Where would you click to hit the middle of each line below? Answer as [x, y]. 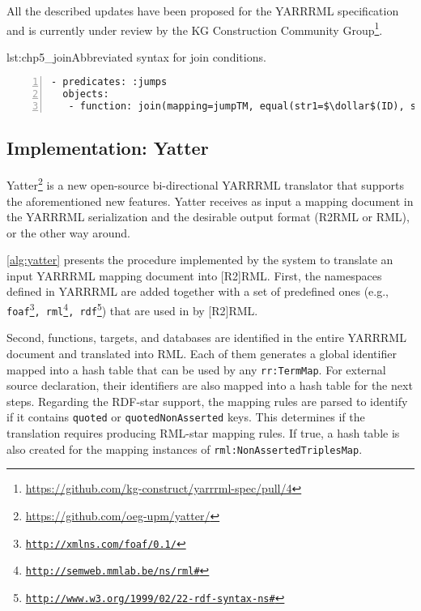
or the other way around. [68, 232]
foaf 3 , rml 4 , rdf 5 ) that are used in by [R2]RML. [132, 309]
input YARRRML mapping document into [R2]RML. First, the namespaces [194, 275]
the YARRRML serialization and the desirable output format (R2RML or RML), [208, 217]
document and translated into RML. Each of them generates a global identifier [202, 353]
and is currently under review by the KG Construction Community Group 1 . [195, 28]
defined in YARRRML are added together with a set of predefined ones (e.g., [198, 291]
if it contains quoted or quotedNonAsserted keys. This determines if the [186, 417]
